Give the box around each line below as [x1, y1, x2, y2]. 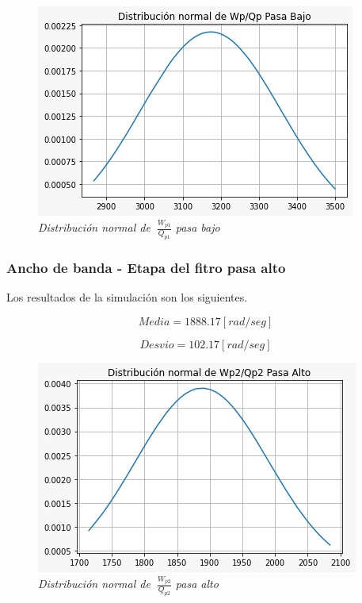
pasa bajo [175, 219, 220, 236]
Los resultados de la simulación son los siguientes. [6, 289, 248, 305]
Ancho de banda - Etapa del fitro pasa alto [6, 258, 286, 278]
